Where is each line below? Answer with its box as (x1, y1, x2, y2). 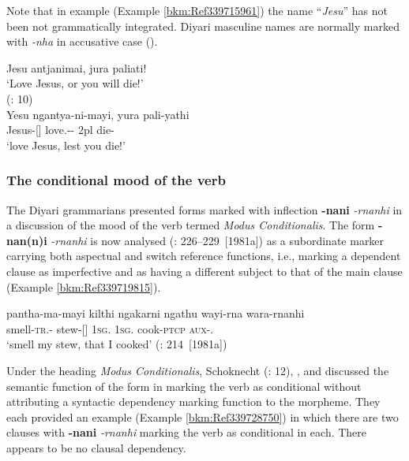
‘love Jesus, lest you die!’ (6, 136, 126, 153)
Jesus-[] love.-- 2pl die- (6, 121, 114, 138)
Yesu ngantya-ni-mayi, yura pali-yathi (6, 106, 189, 122)
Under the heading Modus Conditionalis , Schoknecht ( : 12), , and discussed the (6, 362, 389, 378)
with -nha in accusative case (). (6, 33, 158, 50)
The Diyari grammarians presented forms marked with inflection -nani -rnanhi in (6, 201, 403, 217)
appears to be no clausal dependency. (6, 439, 186, 455)
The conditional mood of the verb (6, 170, 226, 190)
